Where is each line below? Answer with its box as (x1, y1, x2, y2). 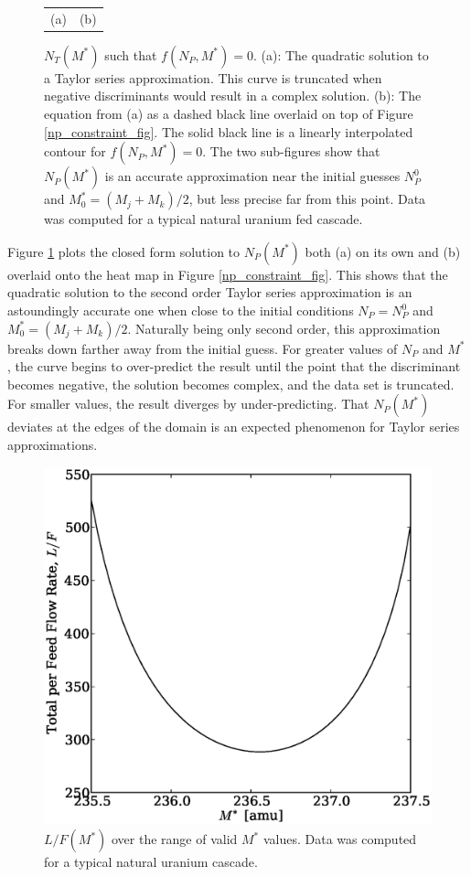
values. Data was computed (262, 829, 417, 849)
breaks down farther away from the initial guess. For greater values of (7, 338, 398, 358)
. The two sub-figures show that (202, 142, 380, 161)
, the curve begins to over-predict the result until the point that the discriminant (7, 357, 461, 376)
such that (104, 45, 157, 64)
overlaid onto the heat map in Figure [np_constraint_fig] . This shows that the (7, 264, 448, 283)
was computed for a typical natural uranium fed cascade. (44, 209, 363, 229)
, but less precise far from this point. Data (188, 189, 426, 209)
